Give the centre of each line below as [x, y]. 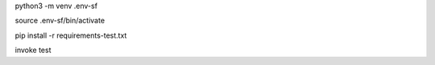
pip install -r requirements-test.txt [71, 35]
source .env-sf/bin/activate [60, 21]
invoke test [33, 50]
